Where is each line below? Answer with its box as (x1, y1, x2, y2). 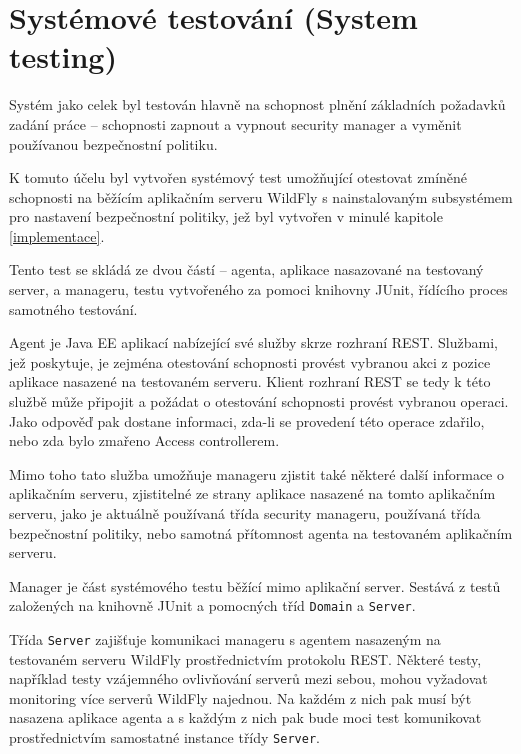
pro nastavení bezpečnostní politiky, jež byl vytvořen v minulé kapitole (9, 206, 443, 227)
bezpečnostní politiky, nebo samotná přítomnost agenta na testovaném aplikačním (9, 522, 513, 543)
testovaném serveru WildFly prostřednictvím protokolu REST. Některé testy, (9, 648, 482, 669)
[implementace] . (9, 225, 105, 246)
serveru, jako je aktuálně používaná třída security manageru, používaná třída (9, 503, 481, 523)
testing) (9, 36, 117, 77)
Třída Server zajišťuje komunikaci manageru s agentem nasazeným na (9, 629, 441, 650)
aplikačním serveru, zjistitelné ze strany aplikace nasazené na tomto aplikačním (9, 483, 496, 504)
